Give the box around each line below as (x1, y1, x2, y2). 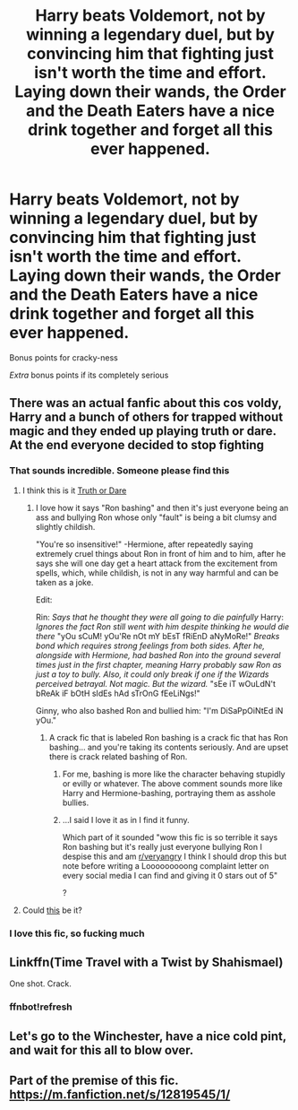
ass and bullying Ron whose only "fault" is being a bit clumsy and (35, 512, 277, 523)
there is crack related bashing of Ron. (48, 750, 188, 762)
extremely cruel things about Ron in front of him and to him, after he (35, 548, 286, 559)
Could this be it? (21, 905, 82, 915)
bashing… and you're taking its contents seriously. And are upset (48, 741, 289, 752)
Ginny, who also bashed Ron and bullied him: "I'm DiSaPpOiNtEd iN (35, 705, 284, 715)
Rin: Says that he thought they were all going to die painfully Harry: (35, 611, 285, 622)
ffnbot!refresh (9, 1001, 73, 1013)
